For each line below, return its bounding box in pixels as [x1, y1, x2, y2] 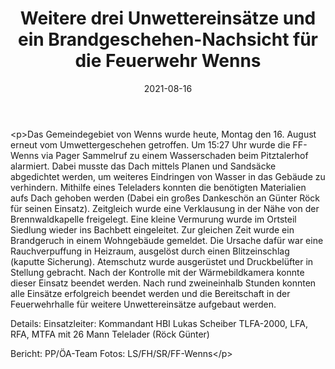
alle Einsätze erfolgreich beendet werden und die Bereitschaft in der [10, 287, 291, 299]
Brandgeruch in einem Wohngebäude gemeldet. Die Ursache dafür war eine [10, 234, 324, 246]
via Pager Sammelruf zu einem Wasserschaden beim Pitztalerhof [41, 149, 309, 161]
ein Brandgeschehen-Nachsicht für [17, 28, 319, 51]
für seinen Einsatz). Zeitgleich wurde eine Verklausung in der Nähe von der [10, 202, 320, 214]
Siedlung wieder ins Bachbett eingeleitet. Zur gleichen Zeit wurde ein [10, 223, 295, 236]
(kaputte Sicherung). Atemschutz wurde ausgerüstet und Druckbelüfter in [10, 255, 314, 267]
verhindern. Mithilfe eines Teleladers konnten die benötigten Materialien [10, 181, 307, 193]
